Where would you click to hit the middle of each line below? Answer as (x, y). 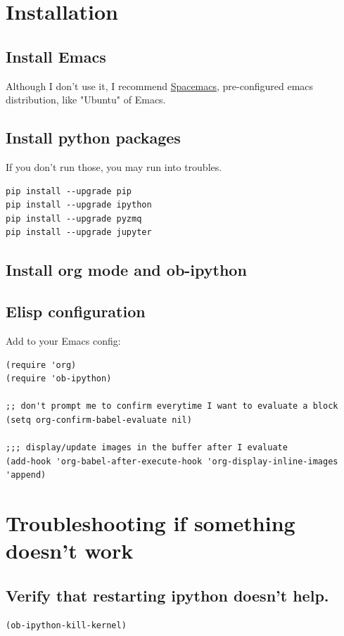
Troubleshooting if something (151, 523)
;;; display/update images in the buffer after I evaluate (147, 448)
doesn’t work (70, 551)
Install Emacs (56, 56)
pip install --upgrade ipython (79, 205)
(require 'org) (41, 365)
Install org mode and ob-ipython (126, 270)
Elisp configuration (76, 311)
